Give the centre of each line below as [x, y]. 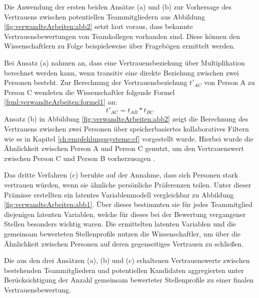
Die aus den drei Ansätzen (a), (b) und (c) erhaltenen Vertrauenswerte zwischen [127, 260]
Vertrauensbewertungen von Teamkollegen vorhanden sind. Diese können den [122, 36]
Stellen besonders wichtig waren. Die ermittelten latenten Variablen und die [120, 224]
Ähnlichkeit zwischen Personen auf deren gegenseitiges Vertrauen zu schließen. [124, 243]
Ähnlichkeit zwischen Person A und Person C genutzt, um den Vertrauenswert [124, 148]
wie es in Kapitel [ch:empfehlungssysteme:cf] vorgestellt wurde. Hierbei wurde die [129, 138]
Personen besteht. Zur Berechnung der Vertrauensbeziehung [96, 82]
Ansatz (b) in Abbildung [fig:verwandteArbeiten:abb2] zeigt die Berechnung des [126, 119]
